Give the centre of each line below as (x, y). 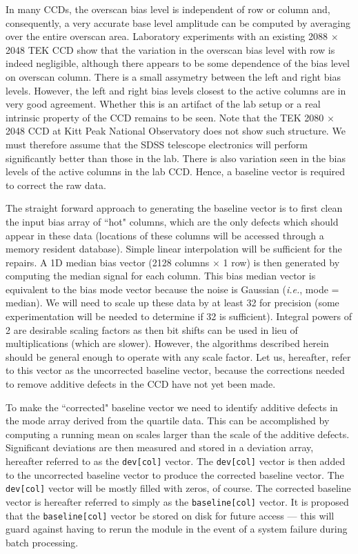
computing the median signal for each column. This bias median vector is (161, 276)
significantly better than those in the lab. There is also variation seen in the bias (176, 158)
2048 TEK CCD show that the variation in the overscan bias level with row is (170, 49)
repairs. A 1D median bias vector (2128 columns (108, 262)
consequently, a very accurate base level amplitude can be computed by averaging (178, 22)
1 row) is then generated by (281, 262)
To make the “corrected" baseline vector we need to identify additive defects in (172, 407)
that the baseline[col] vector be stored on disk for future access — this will (170, 515)
